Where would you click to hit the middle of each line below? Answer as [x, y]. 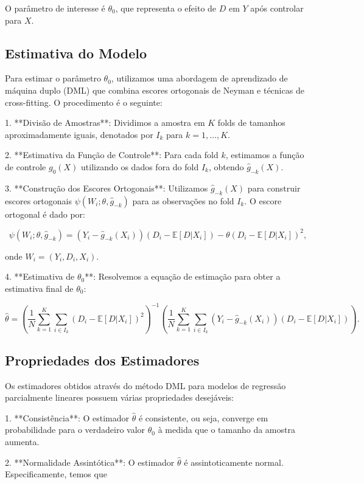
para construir [274, 188]
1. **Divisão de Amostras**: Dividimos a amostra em [105, 123]
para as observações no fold [183, 200]
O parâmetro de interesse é [55, 8]
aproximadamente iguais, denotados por [79, 134]
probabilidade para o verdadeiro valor [75, 430]
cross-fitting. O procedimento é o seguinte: [84, 102]
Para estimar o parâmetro [53, 78]
